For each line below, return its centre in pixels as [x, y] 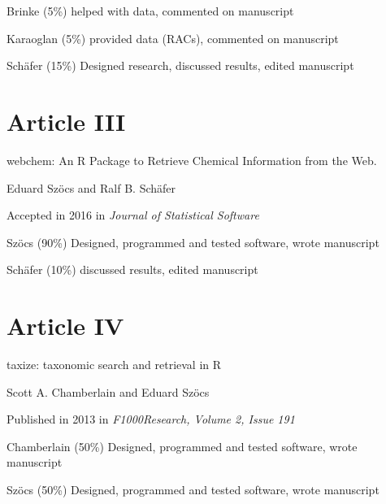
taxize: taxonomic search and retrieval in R [114, 364]
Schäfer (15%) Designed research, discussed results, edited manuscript [180, 65]
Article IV [65, 326]
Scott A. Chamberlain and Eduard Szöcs [108, 391]
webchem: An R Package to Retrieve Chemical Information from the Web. [192, 160]
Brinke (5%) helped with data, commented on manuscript [150, 11]
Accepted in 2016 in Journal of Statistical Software [133, 215]
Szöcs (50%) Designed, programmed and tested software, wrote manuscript [193, 489]
